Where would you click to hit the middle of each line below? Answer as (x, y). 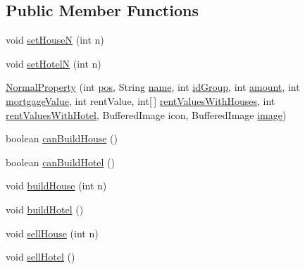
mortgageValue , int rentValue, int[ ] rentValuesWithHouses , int (141, 100)
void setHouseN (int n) (55, 40)
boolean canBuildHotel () (61, 162)
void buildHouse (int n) (56, 186)
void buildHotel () (45, 209)
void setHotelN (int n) (54, 63)
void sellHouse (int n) (52, 233)
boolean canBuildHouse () (62, 138)
